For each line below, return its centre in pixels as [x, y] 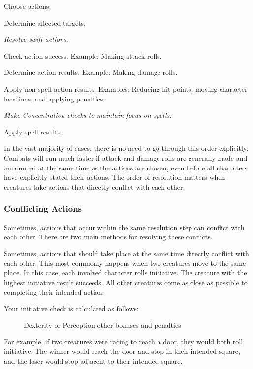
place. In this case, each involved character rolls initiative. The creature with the [126, 272]
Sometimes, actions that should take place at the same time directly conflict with [126, 253]
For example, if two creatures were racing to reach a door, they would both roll [124, 341]
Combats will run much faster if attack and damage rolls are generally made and [126, 157]
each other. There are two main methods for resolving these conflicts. [108, 237]
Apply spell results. [33, 131]
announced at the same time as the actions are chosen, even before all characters [126, 167]
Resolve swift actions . [36, 39]
